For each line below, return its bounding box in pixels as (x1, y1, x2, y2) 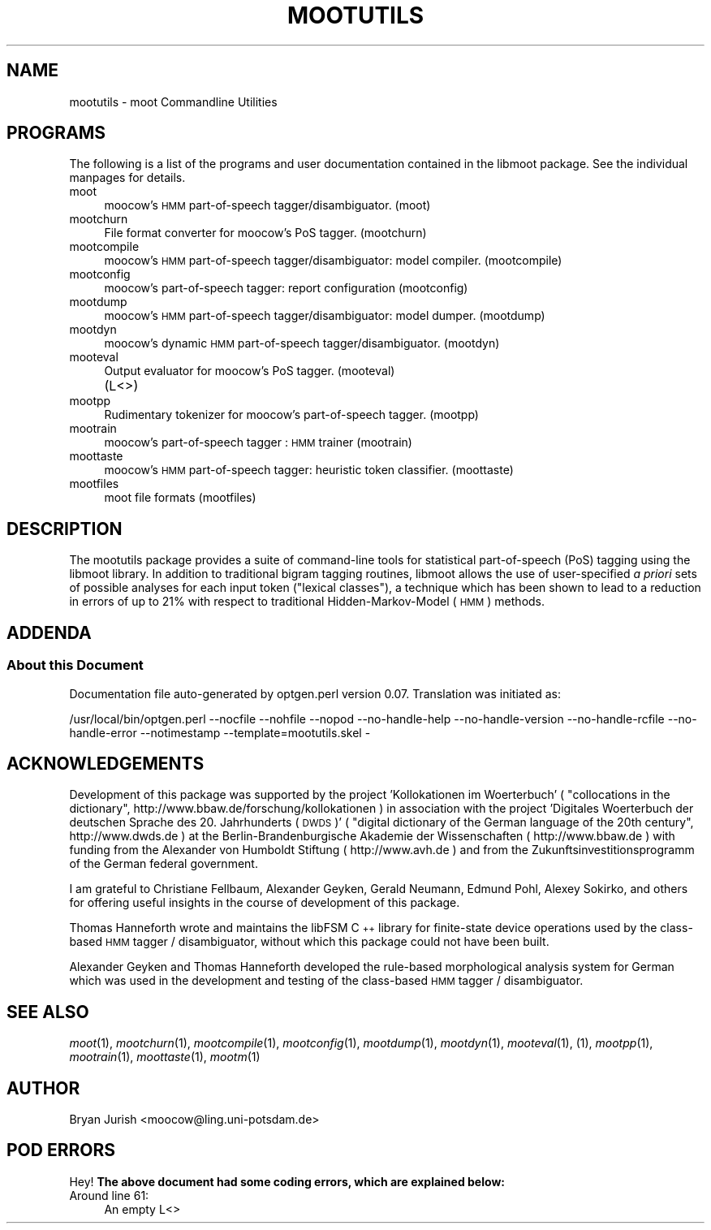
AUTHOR (6, 1077, 80, 1098)
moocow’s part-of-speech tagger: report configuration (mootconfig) (104, 281, 468, 296)
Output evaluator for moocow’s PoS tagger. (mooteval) (104, 364, 395, 378)
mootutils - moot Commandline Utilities (69, 94, 278, 109)
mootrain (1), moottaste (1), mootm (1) (69, 1050, 261, 1064)
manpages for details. (69, 170, 186, 185)
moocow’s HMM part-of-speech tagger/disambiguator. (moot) (104, 198, 431, 213)
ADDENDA (6, 622, 92, 643)
